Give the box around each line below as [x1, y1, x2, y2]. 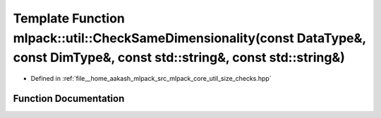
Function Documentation [13, 92, 125, 105]
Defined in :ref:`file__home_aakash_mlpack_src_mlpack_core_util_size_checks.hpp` [30, 74, 272, 83]
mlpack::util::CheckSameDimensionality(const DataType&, [13, 30, 366, 46]
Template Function [13, 11, 125, 26]
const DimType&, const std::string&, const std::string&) [13, 50, 346, 66]
